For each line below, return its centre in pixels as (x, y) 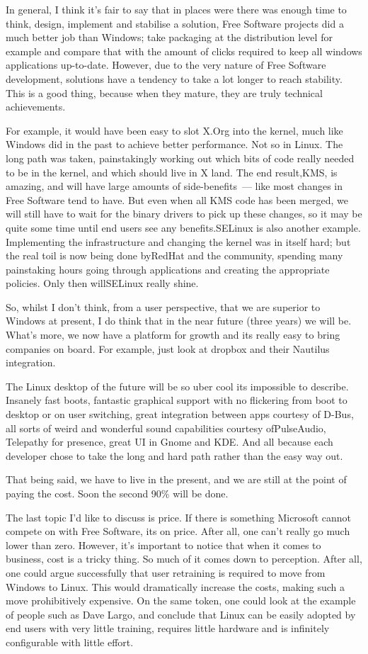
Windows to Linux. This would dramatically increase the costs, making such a (176, 586)
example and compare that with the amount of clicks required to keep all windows (184, 51)
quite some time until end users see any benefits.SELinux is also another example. (183, 227)
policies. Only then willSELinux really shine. (102, 283)
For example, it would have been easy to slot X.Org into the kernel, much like (174, 130)
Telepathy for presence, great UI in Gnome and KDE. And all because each (169, 442)
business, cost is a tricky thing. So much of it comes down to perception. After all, (184, 559)
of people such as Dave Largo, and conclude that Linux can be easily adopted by (181, 614)
